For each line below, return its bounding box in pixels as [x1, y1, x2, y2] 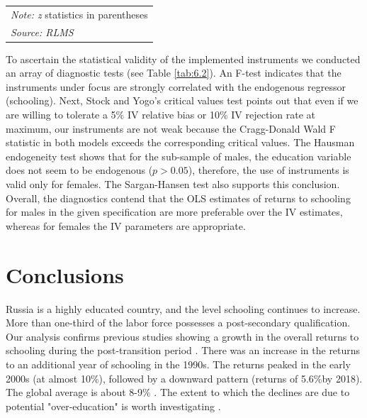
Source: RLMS [11, 24, 74, 39]
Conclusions [6, 260, 124, 289]
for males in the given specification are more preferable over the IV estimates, [6, 204, 343, 219]
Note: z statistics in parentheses [11, 6, 148, 21]
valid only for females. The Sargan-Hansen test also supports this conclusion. [6, 177, 340, 192]
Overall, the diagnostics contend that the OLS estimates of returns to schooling [6, 190, 351, 205]
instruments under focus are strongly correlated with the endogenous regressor [6, 79, 346, 94]
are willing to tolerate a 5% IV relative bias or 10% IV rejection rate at [6, 107, 315, 122]
